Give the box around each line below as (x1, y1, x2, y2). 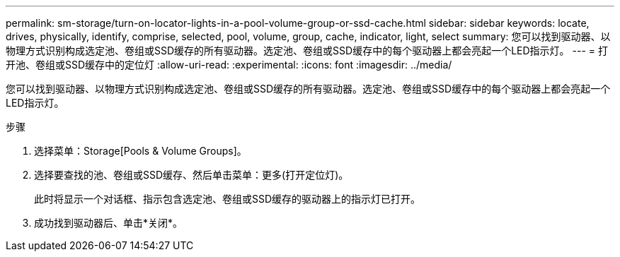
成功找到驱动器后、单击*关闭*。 (34, 217, 183, 229)
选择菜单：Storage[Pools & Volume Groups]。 (34, 145, 247, 157)
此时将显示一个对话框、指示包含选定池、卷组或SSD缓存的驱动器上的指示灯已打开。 (34, 193, 421, 205)
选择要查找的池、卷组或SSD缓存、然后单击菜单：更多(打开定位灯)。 (34, 169, 349, 181)
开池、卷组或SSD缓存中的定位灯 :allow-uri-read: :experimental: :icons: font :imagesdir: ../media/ (6, 59, 452, 71)
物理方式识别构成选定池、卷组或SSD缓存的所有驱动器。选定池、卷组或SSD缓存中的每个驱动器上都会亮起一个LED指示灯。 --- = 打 (6, 44, 608, 56)
